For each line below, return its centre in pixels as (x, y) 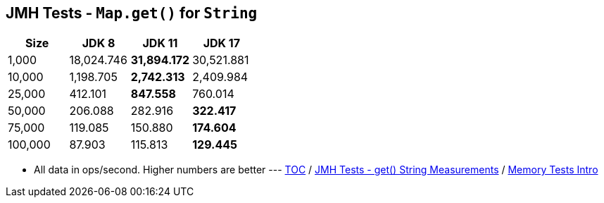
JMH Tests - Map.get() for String (132, 13)
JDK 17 (222, 43)
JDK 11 (160, 43)
